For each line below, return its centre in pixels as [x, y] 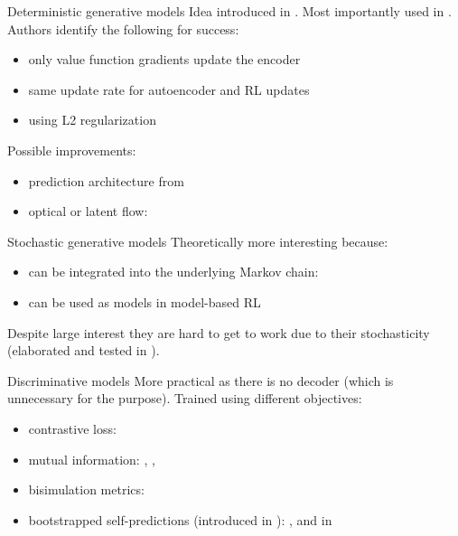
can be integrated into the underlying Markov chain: [173, 272]
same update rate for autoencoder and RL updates [169, 89]
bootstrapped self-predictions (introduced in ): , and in [180, 519]
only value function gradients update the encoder [164, 59]
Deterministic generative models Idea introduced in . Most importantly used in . [229, 11]
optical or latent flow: [88, 211]
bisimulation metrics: [86, 489]
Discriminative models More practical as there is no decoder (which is [201, 380]
